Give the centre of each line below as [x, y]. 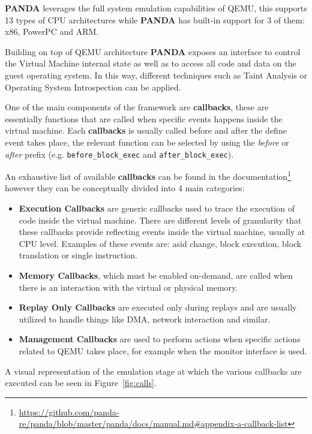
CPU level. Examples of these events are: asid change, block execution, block [160, 243]
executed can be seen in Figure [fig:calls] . [81, 383]
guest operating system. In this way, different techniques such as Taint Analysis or [156, 75]
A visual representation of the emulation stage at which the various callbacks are [153, 371]
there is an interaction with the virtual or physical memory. [128, 287]
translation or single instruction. [78, 255]
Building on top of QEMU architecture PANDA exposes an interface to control [153, 51]
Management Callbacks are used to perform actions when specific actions [160, 339]
